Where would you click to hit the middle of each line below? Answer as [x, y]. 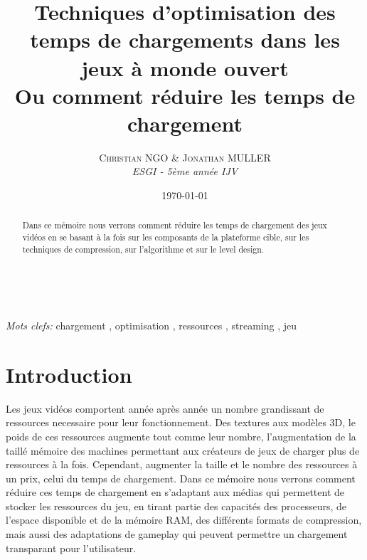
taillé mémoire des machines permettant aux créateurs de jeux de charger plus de [183, 450]
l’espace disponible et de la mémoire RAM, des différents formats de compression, [184, 520]
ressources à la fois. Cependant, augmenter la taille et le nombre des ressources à [182, 464]
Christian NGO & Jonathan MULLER [185, 157]
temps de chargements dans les [185, 39]
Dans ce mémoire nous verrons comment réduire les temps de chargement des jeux [175, 225]
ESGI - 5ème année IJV [185, 171]
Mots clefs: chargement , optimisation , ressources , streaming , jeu [151, 326]
